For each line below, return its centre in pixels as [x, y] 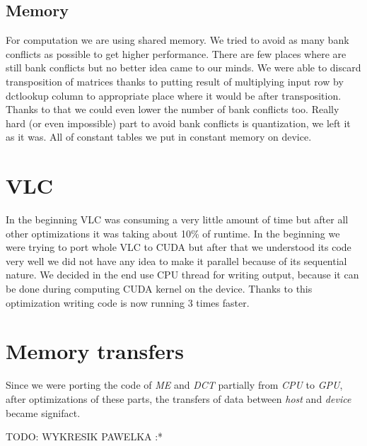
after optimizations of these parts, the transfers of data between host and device [179, 398]
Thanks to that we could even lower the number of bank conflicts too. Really [173, 109]
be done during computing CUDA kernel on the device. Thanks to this [159, 289]
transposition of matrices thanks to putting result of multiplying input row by [175, 81]
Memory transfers [95, 351]
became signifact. [43, 412]
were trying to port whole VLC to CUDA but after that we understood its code [179, 247]
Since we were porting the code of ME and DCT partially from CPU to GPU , [174, 385]
